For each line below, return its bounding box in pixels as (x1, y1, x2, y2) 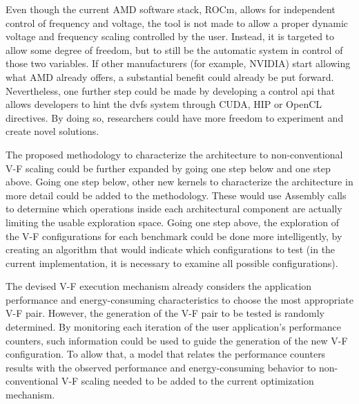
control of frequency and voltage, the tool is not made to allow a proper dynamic (6, 15, 349, 30)
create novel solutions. (6, 124, 99, 138)
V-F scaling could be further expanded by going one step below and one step (6, 160, 331, 175)
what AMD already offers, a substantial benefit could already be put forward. (6, 69, 334, 84)
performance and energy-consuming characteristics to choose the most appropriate (6, 292, 353, 306)
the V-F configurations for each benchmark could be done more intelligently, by (6, 228, 342, 243)
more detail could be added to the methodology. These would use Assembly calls (6, 187, 347, 202)
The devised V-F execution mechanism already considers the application (6, 279, 312, 293)
